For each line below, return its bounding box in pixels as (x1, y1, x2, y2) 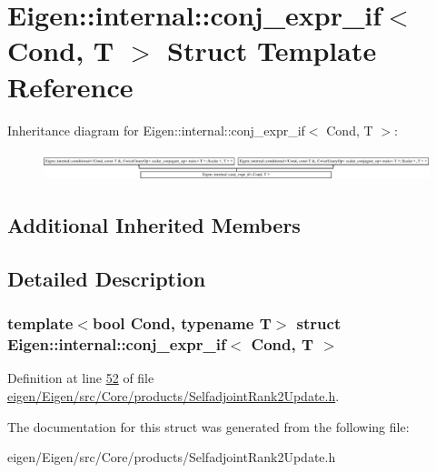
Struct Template (166, 32, 377, 69)
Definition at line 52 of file (7, 368, 154, 387)
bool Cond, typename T (92, 312, 272, 335)
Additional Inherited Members (7, 211, 301, 239)
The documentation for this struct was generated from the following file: (7, 417, 410, 436)
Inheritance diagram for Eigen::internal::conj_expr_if (7, 120, 305, 139)
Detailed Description (7, 264, 206, 292)
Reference (7, 67, 134, 105)
